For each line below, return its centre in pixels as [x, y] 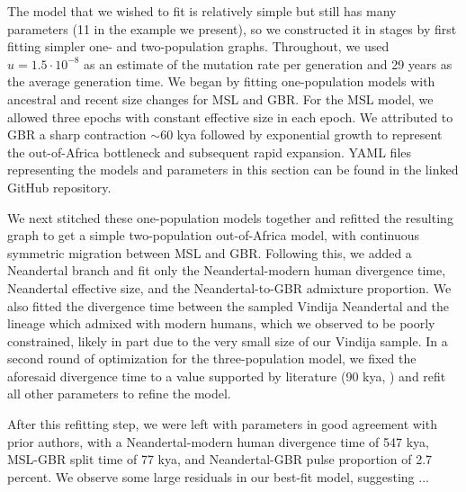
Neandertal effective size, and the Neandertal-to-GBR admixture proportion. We [229, 287]
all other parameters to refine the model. [119, 394]
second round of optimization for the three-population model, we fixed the [212, 358]
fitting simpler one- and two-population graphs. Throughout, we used [198, 46]
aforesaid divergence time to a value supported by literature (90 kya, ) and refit [227, 376]
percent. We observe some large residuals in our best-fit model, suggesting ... [218, 476]
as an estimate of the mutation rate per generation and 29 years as [268, 63]
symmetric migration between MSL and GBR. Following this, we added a [210, 252]
